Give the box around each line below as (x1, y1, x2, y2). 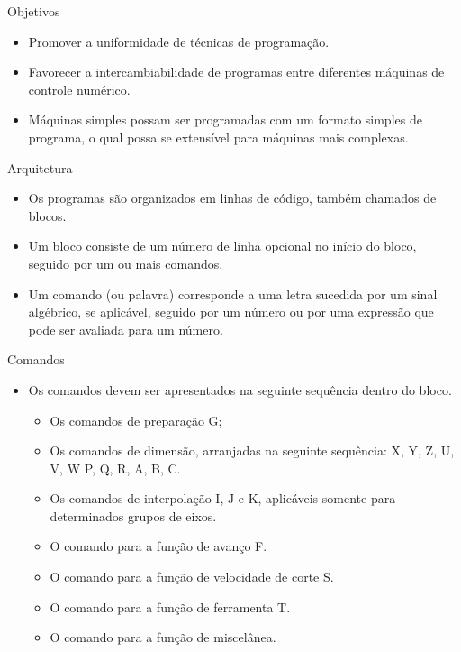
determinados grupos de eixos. (50, 506, 217, 525)
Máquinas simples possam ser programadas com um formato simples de (28, 110, 422, 129)
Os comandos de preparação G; (50, 410, 222, 429)
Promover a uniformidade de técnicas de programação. (28, 32, 330, 51)
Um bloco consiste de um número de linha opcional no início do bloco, (28, 236, 417, 255)
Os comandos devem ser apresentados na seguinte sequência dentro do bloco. (28, 380, 452, 399)
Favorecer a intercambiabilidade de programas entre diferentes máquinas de (28, 62, 445, 81)
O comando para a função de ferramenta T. (50, 597, 291, 616)
